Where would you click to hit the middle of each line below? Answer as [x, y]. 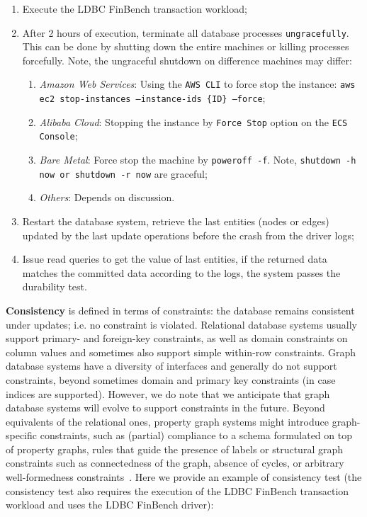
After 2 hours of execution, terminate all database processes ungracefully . [186, 32]
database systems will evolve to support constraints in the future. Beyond [165, 408]
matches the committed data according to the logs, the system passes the [181, 272]
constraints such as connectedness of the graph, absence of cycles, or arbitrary [175, 463]
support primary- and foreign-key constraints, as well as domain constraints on [177, 338]
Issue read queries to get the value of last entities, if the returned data [175, 259]
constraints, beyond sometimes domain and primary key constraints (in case [171, 379]
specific [22, 435]
